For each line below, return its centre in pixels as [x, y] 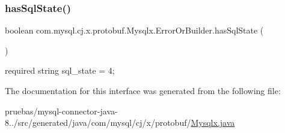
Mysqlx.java [213, 123]
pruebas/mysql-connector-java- [61, 111]
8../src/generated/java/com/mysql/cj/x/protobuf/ [98, 123]
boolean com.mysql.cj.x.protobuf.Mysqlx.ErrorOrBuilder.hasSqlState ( [134, 30]
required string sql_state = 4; [60, 70]
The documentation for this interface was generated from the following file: [143, 90]
